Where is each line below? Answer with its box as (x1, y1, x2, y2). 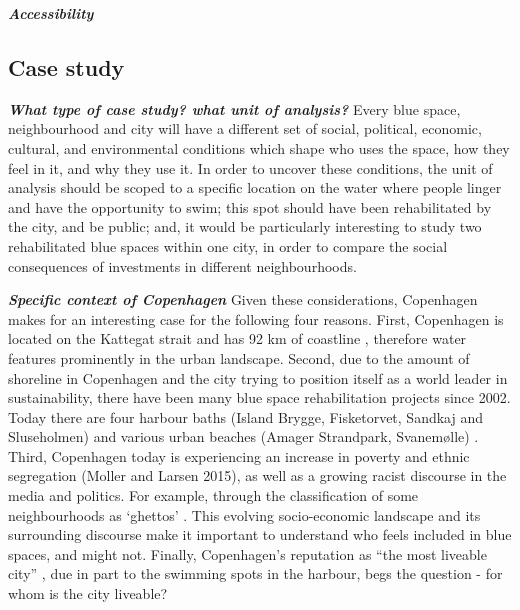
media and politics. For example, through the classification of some (8, 485, 419, 506)
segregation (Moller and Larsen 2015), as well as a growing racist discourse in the (8, 465, 507, 486)
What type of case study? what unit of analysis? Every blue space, (8, 98, 461, 119)
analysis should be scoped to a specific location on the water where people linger (8, 177, 502, 198)
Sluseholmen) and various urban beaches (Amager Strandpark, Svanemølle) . (8, 426, 479, 447)
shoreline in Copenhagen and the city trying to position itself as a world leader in (8, 367, 508, 388)
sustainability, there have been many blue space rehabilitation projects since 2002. (8, 387, 511, 408)
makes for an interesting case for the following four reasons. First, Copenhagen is (8, 308, 504, 329)
